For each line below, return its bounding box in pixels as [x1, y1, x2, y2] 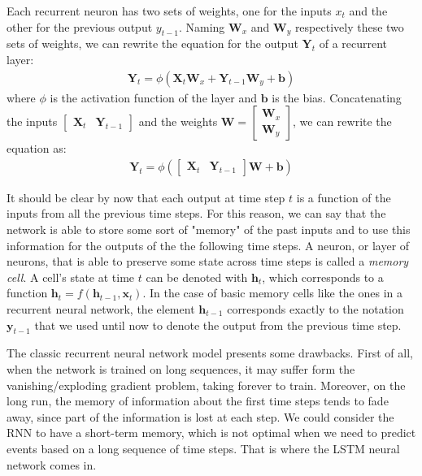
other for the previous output [7, 18, 153, 35]
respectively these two [294, 18, 404, 35]
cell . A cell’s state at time [7, 268, 135, 285]
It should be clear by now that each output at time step [7, 188, 285, 206]
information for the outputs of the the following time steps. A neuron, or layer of [7, 236, 410, 253]
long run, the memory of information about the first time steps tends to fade [7, 392, 389, 409]
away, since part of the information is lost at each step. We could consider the [7, 408, 394, 425]
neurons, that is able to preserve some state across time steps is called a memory [7, 253, 409, 270]
